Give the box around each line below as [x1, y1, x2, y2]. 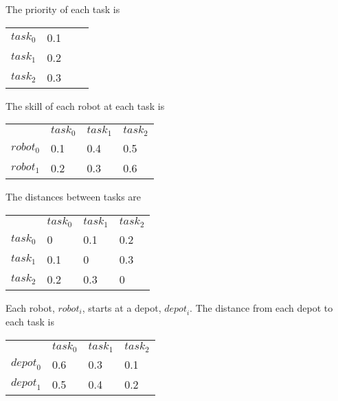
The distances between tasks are [5, 190, 142, 204]
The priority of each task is [5, 2, 120, 16]
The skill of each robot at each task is [5, 98, 165, 113]
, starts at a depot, [82, 300, 161, 314]
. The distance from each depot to [190, 300, 333, 314]
